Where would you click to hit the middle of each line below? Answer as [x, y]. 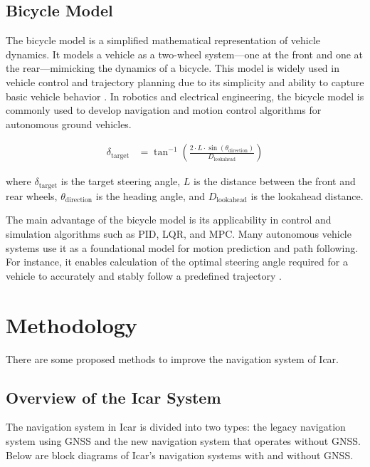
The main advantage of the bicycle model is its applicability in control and [169, 220]
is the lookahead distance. [307, 195]
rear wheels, [32, 195]
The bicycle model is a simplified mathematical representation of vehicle [163, 40]
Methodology [72, 324]
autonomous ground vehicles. [69, 124]
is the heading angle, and [150, 195]
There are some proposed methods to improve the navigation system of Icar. [172, 358]
